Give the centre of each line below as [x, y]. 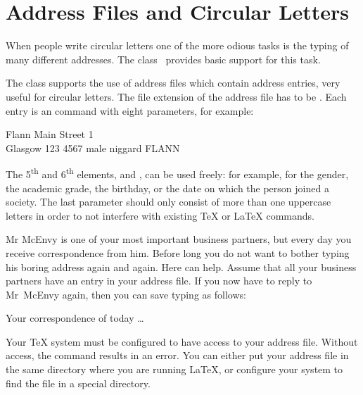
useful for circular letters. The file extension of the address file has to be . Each [176, 96]
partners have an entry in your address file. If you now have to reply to [159, 281]
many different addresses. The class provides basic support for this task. [163, 59]
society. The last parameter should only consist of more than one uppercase [168, 202]
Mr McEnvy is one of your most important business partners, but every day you [179, 239]
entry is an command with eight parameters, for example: [130, 110]
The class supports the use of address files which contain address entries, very [173, 83]
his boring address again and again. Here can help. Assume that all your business [181, 267]
